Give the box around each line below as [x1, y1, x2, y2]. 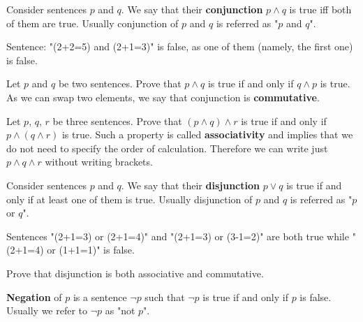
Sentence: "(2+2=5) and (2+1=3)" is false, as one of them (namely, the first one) [6, 39, 353, 54]
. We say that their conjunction [121, 2, 263, 16]
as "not [105, 303, 135, 318]
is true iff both [289, 2, 352, 16]
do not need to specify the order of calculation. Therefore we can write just [6, 140, 328, 155]
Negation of [6, 289, 62, 304]
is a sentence [73, 289, 127, 304]
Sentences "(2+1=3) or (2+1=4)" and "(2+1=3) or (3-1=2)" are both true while [6, 228, 349, 243]
